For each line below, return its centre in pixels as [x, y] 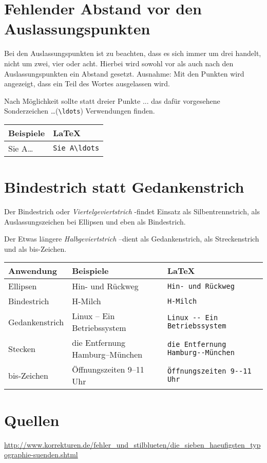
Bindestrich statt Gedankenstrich [124, 187]
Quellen [32, 420]
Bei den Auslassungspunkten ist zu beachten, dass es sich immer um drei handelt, [133, 53]
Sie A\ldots [76, 148]
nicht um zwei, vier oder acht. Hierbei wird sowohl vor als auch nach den [119, 63]
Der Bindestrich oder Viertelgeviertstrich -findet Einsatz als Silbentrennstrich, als [132, 211]
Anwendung [33, 271]
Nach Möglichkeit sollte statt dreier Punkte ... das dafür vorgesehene [112, 100]
